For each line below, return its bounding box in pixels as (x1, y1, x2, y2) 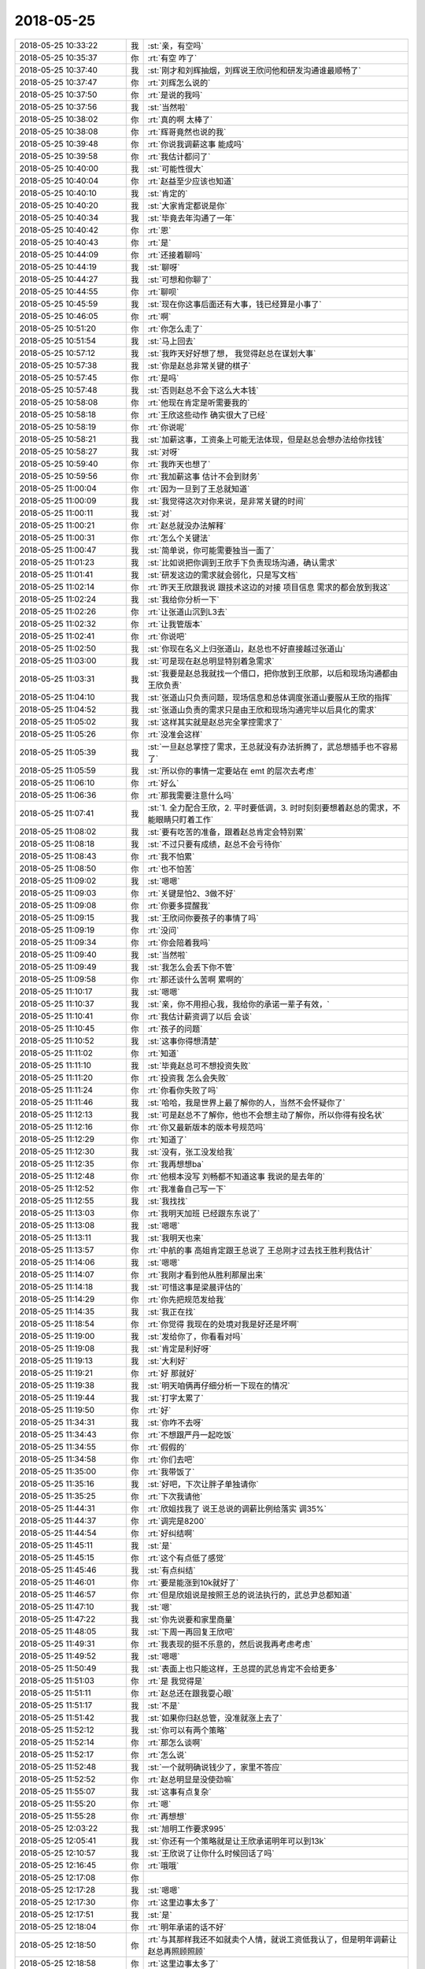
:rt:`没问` (147, 925, 179, 936)
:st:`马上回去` (147, 336, 196, 347)
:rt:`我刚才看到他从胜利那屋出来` (147, 1269, 266, 1280)
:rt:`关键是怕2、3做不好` (147, 888, 236, 899)
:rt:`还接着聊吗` (147, 249, 203, 260)
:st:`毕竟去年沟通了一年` (147, 213, 235, 224)
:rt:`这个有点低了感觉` (147, 1552, 227, 1563)
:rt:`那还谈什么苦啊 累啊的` (147, 973, 245, 984)
